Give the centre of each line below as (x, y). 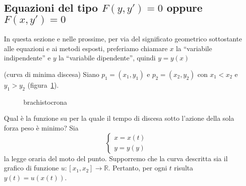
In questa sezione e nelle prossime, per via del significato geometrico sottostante (123, 39)
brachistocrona (45, 102)
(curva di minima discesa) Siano (52, 74)
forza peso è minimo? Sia (41, 127)
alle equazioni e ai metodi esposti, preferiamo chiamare (86, 48)
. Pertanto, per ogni (138, 168)
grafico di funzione (31, 168)
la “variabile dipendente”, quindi (107, 58)
